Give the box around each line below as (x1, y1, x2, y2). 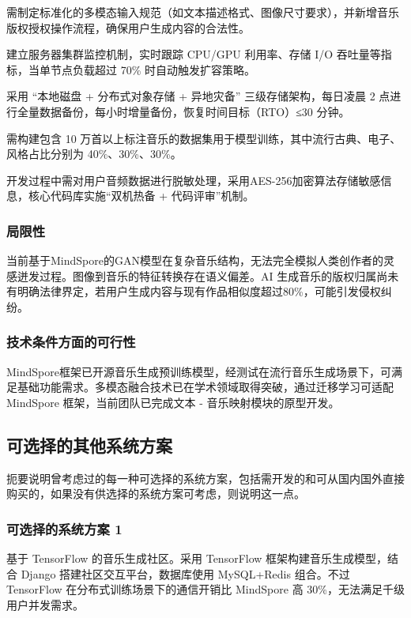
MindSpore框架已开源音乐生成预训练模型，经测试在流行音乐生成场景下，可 (6, 363, 391, 379)
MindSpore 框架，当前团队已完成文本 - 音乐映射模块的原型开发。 (6, 394, 340, 410)
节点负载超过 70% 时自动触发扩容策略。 (50, 61, 255, 77)
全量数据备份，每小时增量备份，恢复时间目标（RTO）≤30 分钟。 (17, 103, 350, 119)
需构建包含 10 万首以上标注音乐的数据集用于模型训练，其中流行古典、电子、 (6, 130, 402, 146)
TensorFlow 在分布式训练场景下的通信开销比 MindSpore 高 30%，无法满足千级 (6, 581, 405, 597)
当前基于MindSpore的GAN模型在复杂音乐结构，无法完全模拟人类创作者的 (6, 252, 383, 269)
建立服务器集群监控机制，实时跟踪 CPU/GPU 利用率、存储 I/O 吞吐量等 (6, 46, 381, 62)
